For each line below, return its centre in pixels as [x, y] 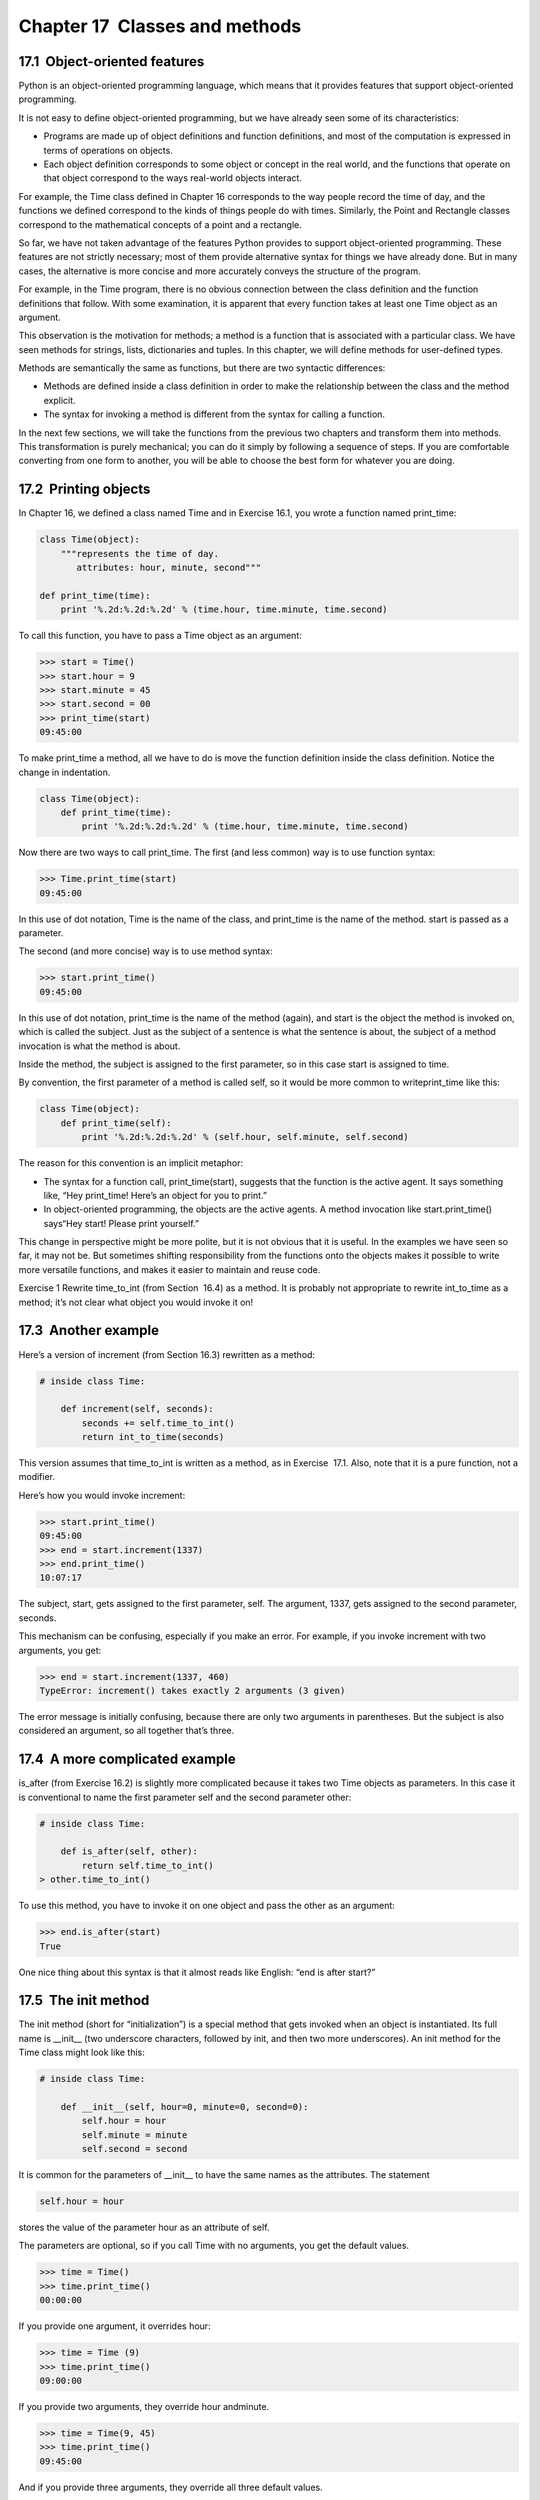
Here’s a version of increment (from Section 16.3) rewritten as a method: [166, 1354]
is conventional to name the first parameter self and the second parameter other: [185, 1797]
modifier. [36, 1477]
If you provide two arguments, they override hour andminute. [144, 2406]
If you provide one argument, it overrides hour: [114, 2326]
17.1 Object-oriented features [111, 61]
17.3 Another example [89, 1330]
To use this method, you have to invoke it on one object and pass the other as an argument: [206, 1906]
